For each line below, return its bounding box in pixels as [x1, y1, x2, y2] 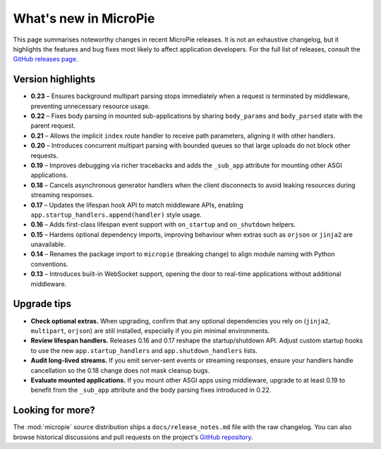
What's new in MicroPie [13, 11, 155, 26]
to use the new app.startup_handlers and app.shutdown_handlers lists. [30, 346, 258, 354]
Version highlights [13, 73, 95, 85]
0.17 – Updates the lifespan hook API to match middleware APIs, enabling [30, 200, 243, 209]
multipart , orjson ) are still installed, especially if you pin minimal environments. [30, 326, 270, 335]
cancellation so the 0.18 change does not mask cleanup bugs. [30, 366, 210, 374]
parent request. [30, 121, 75, 130]
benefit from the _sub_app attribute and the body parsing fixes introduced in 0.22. [30, 385, 272, 395]
